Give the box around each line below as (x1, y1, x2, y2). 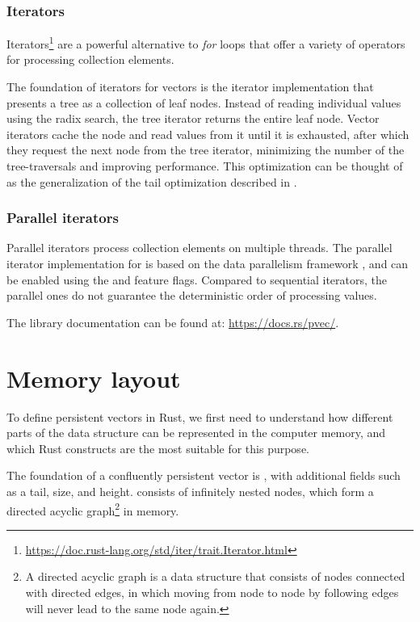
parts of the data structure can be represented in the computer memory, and (6, 424, 386, 441)
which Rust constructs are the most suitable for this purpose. (6, 439, 309, 456)
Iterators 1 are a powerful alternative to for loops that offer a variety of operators (6, 33, 405, 52)
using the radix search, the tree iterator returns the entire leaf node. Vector (6, 110, 380, 127)
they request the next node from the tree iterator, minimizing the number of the (6, 141, 405, 158)
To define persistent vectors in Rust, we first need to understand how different (6, 408, 393, 425)
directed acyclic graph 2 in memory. (6, 499, 179, 519)
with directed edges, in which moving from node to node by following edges (25, 583, 399, 600)
